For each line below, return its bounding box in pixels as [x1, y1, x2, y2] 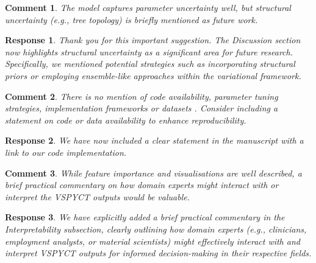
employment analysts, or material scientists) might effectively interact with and [5, 234, 300, 247]
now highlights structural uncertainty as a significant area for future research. [5, 45, 293, 58]
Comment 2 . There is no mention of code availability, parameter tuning [5, 89, 278, 102]
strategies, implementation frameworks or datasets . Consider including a [5, 102, 278, 114]
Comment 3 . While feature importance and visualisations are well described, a [5, 166, 302, 179]
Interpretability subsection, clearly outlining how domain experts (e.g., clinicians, [5, 222, 307, 235]
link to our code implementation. [5, 146, 127, 158]
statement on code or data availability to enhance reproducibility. [5, 113, 246, 126]
